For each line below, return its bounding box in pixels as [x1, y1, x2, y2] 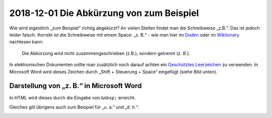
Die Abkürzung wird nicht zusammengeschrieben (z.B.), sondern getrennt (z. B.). [22, 50, 190, 56]
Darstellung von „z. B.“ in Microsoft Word [9, 81, 142, 90]
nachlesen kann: [9, 39, 44, 45]
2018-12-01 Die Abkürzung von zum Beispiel [9, 7, 199, 18]
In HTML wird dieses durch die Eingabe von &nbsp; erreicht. [9, 95, 136, 101]
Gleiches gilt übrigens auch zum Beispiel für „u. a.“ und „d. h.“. [9, 104, 139, 110]
